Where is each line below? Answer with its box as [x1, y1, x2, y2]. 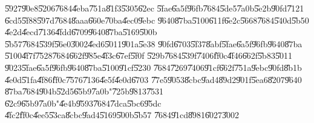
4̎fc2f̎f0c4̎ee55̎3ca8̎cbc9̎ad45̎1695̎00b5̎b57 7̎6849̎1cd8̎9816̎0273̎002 [5, 108, 239, 121]
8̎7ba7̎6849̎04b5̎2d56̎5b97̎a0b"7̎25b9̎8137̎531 [5, 85, 163, 98]
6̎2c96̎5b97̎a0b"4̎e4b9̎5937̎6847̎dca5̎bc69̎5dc [5, 96, 162, 109]
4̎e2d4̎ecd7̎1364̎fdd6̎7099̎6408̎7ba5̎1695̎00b [5, 25, 157, 38]
